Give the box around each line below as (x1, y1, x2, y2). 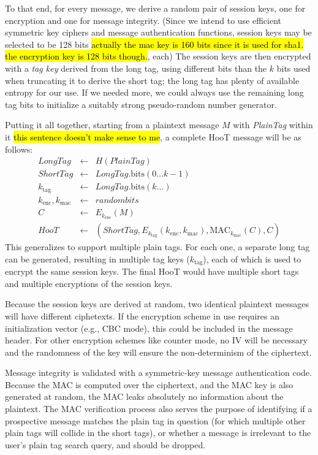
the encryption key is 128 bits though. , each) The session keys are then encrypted (5, 50, 311, 63)
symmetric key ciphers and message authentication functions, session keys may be (5, 26, 312, 39)
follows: (5, 142, 33, 155)
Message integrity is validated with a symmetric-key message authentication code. (5, 366, 312, 379)
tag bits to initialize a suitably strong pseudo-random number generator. (5, 97, 277, 110)
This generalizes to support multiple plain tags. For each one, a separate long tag (5, 240, 310, 253)
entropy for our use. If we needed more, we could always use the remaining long (5, 86, 304, 99)
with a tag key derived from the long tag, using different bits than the (5, 61, 267, 74)
